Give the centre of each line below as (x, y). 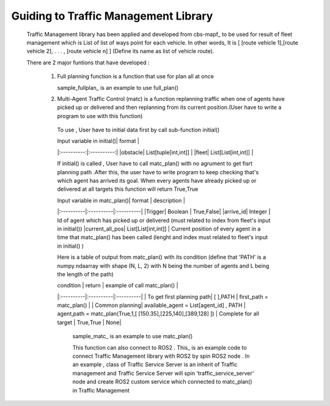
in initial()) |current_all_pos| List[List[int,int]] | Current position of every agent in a (159, 229)
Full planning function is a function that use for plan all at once (135, 76)
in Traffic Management (101, 390)
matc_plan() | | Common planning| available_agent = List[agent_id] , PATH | (151, 305)
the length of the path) (86, 274)
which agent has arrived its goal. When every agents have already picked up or (157, 181)
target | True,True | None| (89, 322)
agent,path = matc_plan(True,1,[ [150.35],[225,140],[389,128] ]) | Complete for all (158, 314)
